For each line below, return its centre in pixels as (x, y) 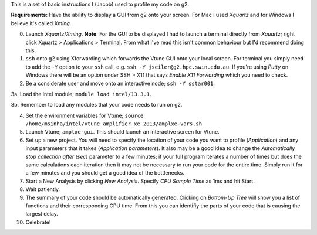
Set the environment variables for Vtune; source (85, 115)
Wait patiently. (43, 189)
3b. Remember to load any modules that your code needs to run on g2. (97, 105)
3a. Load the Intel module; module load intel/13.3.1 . (81, 94)
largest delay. (42, 214)
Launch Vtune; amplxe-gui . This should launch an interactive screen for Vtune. (122, 132)
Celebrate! (38, 222)
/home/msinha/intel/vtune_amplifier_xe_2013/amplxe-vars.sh (114, 124)
